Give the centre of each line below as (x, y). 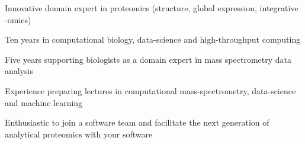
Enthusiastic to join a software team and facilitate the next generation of (137, 122)
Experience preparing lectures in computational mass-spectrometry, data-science (150, 90)
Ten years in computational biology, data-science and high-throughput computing (153, 39)
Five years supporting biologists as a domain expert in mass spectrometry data (148, 59)
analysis (19, 71)
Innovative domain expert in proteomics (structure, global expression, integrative (152, 8)
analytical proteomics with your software (79, 134)
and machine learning (44, 102)
